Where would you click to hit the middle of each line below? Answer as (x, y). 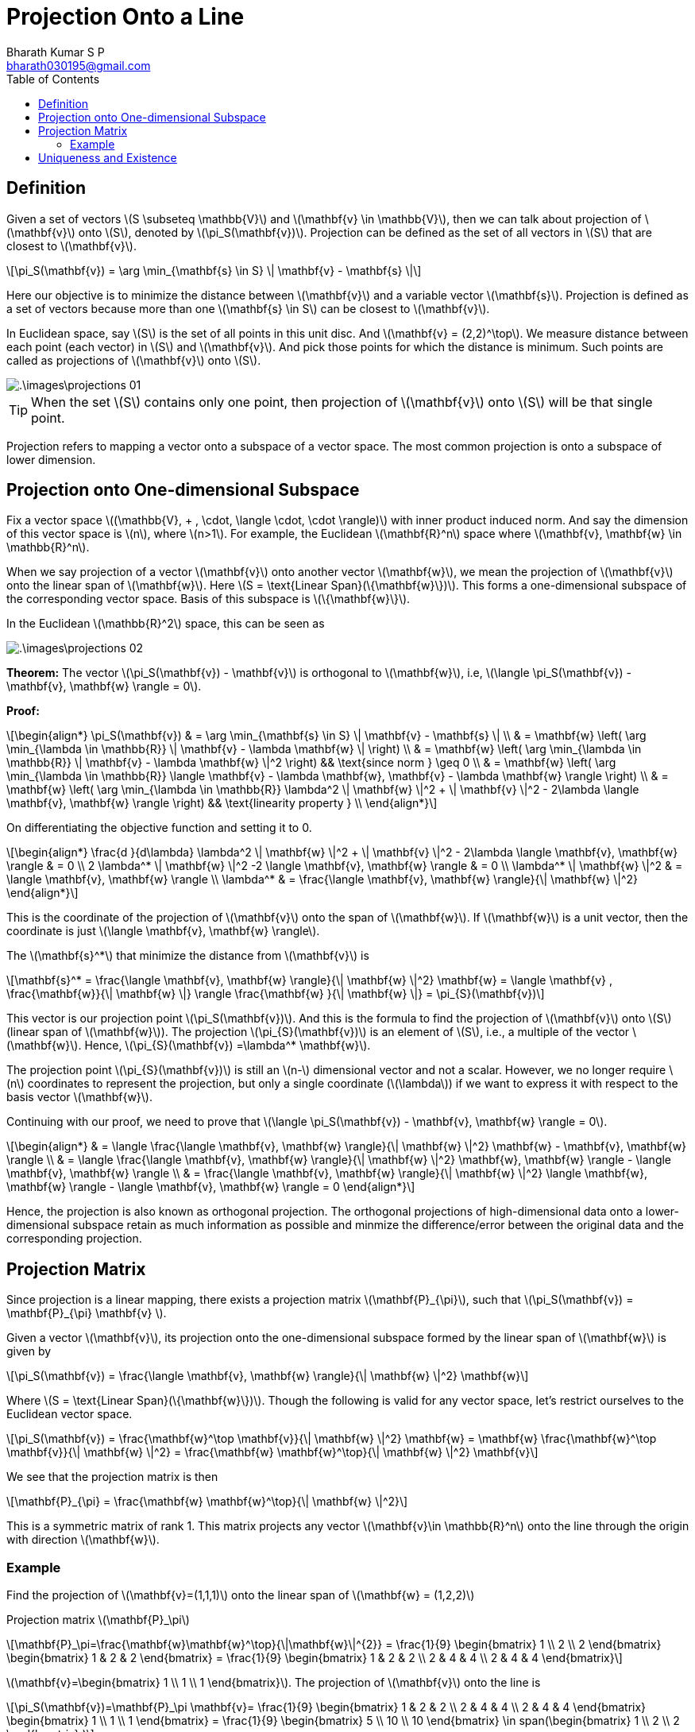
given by (29, 1351)
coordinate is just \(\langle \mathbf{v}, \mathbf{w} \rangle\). (163, 931)
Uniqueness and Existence (108, 157)
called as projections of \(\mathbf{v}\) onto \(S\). (134, 360)
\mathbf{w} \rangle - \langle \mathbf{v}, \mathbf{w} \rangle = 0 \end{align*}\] (211, 1187)
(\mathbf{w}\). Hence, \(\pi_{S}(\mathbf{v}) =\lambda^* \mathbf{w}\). (189, 1046)
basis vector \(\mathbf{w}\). (79, 1097)
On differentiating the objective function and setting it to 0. (159, 828)
